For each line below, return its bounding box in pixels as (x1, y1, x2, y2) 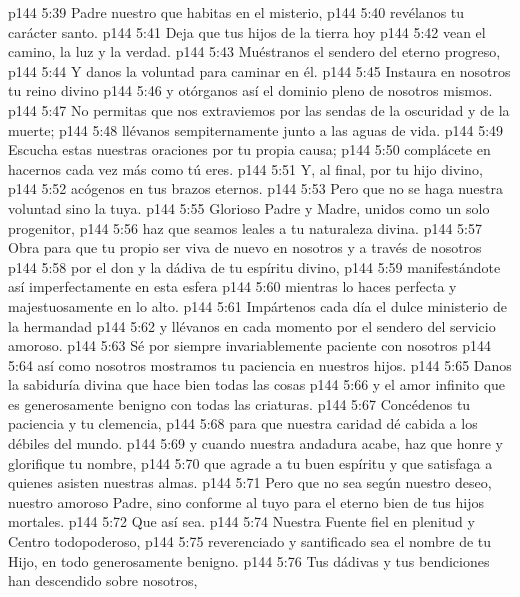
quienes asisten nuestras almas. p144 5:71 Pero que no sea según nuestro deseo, (8, 472, 492, 493)
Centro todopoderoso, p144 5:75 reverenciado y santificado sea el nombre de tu (8, 531, 492, 552)
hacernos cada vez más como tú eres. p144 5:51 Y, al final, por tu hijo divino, (8, 158, 483, 179)
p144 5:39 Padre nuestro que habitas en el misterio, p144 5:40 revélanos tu (8, 2, 465, 22)
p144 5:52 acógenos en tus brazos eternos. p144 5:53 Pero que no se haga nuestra (8, 178, 504, 199)
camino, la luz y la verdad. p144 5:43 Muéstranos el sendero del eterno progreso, (8, 41, 501, 62)
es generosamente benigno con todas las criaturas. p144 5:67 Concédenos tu (8, 393, 471, 414)
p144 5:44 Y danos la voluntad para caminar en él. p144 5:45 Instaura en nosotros (8, 60, 511, 81)
